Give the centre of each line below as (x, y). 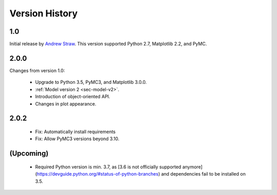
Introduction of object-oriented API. (73, 97)
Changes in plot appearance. (66, 104)
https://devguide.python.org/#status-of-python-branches (97, 174)
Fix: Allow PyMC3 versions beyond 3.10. (77, 139)
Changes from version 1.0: (37, 70)
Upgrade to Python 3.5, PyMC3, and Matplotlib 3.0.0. (91, 82)
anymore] (192, 167)
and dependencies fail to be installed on (203, 174)
